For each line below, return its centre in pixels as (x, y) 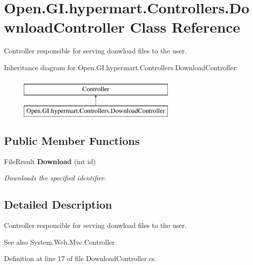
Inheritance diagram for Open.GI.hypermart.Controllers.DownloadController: (121, 67)
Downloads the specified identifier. (55, 178)
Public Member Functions (72, 141)
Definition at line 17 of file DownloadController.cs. (80, 258)
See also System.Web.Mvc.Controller (59, 242)
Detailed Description (58, 204)
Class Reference (185, 27)
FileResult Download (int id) (50, 161)
